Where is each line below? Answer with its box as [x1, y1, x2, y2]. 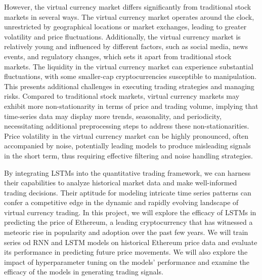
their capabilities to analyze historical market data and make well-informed [4, 177, 237, 188]
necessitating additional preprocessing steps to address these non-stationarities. [4, 121, 249, 131]
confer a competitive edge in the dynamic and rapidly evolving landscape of [4, 197, 239, 208]
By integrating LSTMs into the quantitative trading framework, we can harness [4, 167, 251, 178]
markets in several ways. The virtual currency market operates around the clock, [4, 11, 254, 22]
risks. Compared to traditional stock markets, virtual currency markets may [4, 91, 240, 101]
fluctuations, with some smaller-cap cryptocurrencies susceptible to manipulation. [4, 71, 257, 82]
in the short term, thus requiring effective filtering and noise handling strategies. [4, 150, 253, 161]
